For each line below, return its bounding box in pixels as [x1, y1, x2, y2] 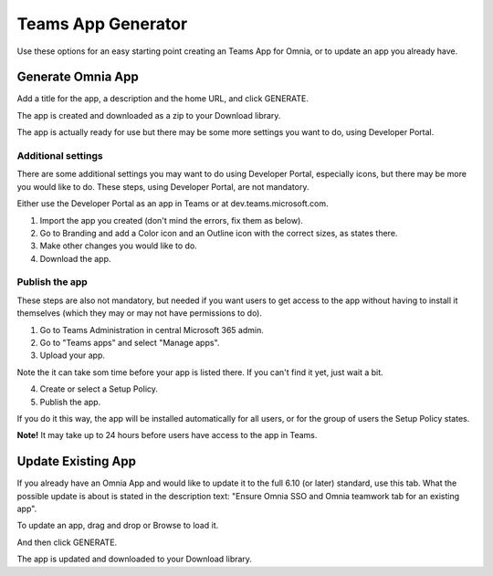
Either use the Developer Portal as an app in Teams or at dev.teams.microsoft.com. [16, 198, 329, 209]
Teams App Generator [16, 14, 188, 34]
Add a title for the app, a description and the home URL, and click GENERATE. [16, 93, 309, 104]
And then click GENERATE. [16, 537, 118, 548]
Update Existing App [16, 454, 137, 469]
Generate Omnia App [16, 69, 139, 85]
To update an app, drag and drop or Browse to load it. [16, 520, 219, 531]
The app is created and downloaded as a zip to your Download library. [16, 110, 281, 120]
